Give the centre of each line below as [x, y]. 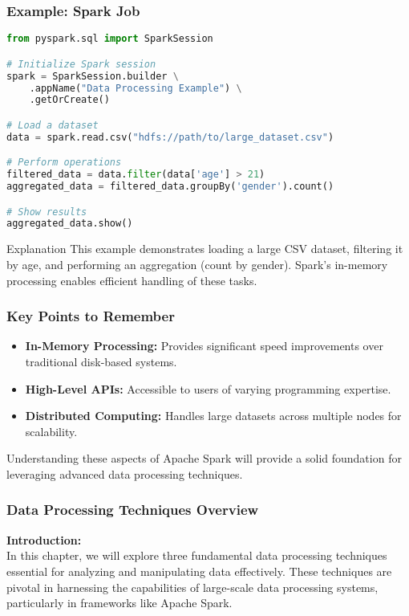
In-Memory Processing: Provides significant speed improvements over [204, 346]
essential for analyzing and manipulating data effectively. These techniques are [199, 571]
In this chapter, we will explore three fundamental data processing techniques [197, 555]
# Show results [47, 212]
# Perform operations [64, 163]
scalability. [51, 431]
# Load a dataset [53, 125]
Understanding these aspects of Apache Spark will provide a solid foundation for [204, 458]
